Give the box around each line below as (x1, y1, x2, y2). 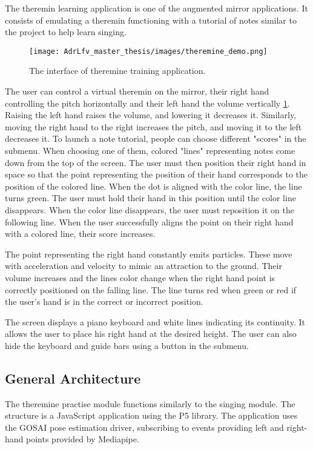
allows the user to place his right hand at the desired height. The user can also (5, 327, 297, 340)
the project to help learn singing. (5, 25, 127, 38)
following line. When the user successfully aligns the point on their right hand (5, 215, 294, 228)
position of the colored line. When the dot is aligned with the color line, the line (5, 179, 302, 192)
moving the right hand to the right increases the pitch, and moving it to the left (5, 120, 302, 133)
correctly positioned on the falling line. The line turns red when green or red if (5, 283, 297, 296)
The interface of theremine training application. (29, 64, 206, 77)
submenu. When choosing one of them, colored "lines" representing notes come (5, 144, 295, 156)
